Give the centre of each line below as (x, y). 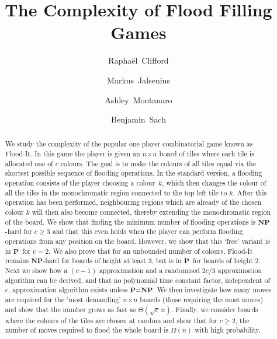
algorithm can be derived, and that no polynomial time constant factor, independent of (138, 280)
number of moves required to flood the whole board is (87, 330)
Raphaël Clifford (138, 60)
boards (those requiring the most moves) (202, 299)
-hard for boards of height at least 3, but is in (112, 261)
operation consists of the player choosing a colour (80, 183)
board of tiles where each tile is (207, 154)
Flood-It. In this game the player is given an (72, 154)
